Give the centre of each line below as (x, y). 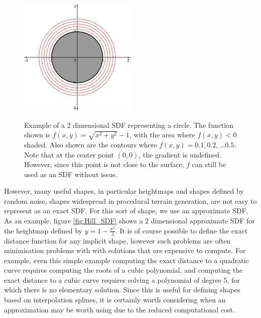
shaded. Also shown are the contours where (91, 144)
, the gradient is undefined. (180, 154)
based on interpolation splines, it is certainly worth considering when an (115, 300)
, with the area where (162, 135)
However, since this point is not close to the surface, (104, 164)
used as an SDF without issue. (71, 174)
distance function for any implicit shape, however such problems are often (117, 240)
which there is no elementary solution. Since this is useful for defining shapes (122, 290)
